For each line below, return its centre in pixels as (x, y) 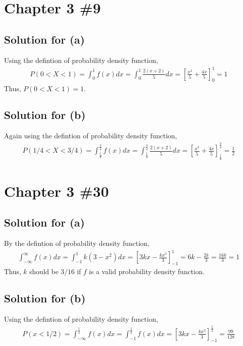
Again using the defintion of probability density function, (91, 136)
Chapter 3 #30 (56, 191)
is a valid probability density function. (147, 271)
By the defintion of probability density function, (77, 243)
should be (44, 271)
